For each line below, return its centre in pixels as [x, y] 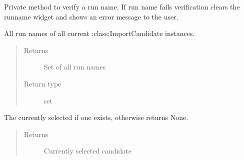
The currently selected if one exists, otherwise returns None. [96, 117]
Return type [42, 83]
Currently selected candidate [87, 151]
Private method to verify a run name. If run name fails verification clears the [122, 6]
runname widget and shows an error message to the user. [91, 16]
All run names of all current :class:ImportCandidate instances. [99, 33]
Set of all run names [75, 67]
